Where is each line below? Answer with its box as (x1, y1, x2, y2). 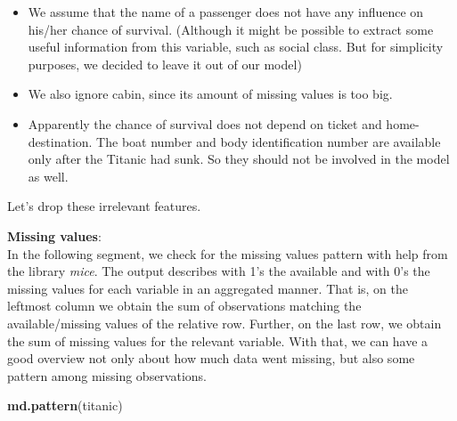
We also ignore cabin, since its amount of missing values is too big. (28, 85, 393, 103)
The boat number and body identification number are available (96, 132, 441, 150)
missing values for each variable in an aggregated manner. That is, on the (7, 279, 409, 297)
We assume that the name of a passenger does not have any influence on (28, 3, 424, 20)
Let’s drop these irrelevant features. (7, 197, 201, 215)
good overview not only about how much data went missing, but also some (7, 349, 415, 368)
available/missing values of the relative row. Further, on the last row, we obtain (7, 313, 442, 332)
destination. (28, 132, 93, 150)
